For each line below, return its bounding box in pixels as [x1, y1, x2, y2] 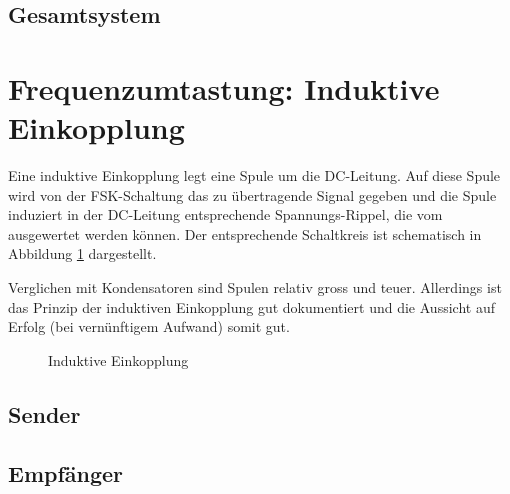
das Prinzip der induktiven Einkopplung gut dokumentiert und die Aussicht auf [8, 296, 495, 317]
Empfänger [8, 457, 124, 488]
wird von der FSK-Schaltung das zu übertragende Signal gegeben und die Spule [8, 184, 497, 205]
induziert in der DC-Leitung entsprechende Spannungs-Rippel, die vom [8, 204, 443, 225]
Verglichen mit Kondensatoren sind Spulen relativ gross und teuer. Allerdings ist [8, 277, 502, 298]
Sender [8, 398, 81, 429]
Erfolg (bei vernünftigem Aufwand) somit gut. [8, 316, 290, 337]
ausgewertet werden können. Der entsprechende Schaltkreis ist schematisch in [8, 223, 482, 244]
